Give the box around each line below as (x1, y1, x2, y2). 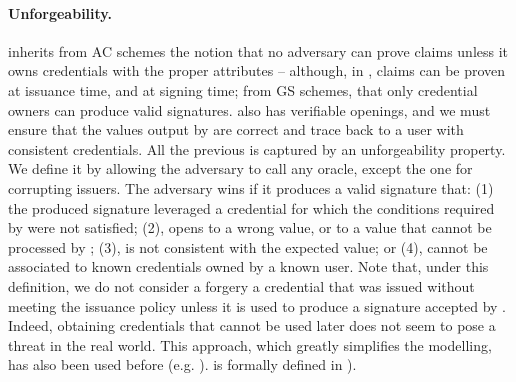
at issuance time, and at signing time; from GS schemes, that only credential (8, 79, 478, 100)
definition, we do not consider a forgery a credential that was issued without (8, 275, 475, 296)
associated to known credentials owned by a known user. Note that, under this (8, 256, 489, 277)
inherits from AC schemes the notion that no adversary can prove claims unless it (8, 40, 509, 61)
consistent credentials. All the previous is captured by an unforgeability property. (8, 138, 506, 159)
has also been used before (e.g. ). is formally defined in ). (8, 354, 357, 375)
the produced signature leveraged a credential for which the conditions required (8, 197, 495, 218)
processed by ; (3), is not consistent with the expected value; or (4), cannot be (8, 236, 488, 257)
